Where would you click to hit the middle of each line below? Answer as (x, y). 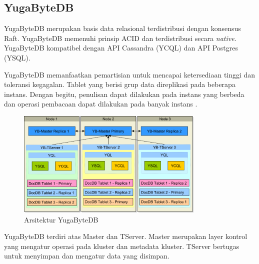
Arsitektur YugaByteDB (61, 219)
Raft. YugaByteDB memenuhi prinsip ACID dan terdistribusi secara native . (120, 38)
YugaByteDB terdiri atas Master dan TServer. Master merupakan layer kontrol (126, 236)
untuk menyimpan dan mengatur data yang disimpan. (87, 256)
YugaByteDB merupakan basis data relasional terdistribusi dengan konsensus (122, 28)
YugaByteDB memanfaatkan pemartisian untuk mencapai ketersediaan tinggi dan (130, 74)
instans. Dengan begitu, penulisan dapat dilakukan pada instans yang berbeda (124, 94)
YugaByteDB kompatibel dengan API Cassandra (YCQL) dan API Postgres (121, 48)
